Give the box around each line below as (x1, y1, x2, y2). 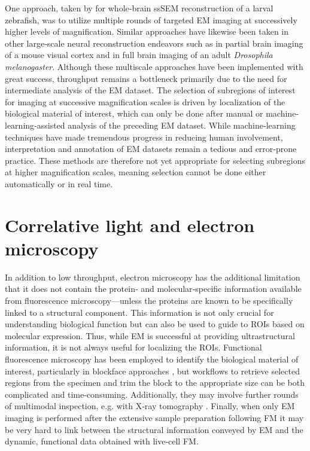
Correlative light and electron (5, 212, 255, 237)
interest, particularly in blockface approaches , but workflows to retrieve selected (5, 364, 300, 377)
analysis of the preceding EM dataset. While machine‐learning (68, 118, 296, 131)
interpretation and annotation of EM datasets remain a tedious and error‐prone (5, 142, 297, 155)
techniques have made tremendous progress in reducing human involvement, (5, 130, 283, 143)
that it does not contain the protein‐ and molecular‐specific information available (5, 282, 302, 295)
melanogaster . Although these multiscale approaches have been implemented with (5, 60, 303, 72)
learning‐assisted (5, 118, 65, 131)
